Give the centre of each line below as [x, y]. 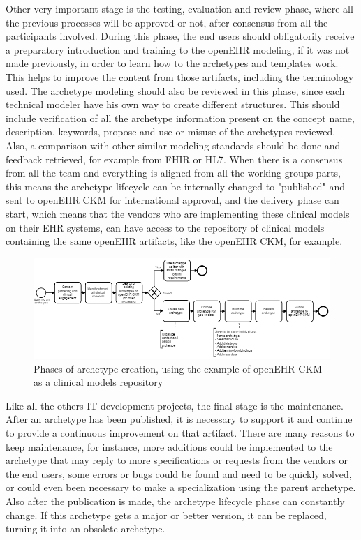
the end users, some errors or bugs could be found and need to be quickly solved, [179, 473]
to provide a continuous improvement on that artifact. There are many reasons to [180, 433]
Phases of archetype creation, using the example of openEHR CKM [178, 368]
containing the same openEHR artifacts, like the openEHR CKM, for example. [174, 241]
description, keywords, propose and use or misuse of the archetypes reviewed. [171, 132]
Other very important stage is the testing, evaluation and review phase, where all [179, 8]
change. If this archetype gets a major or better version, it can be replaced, [166, 515]
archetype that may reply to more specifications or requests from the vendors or [177, 460]
